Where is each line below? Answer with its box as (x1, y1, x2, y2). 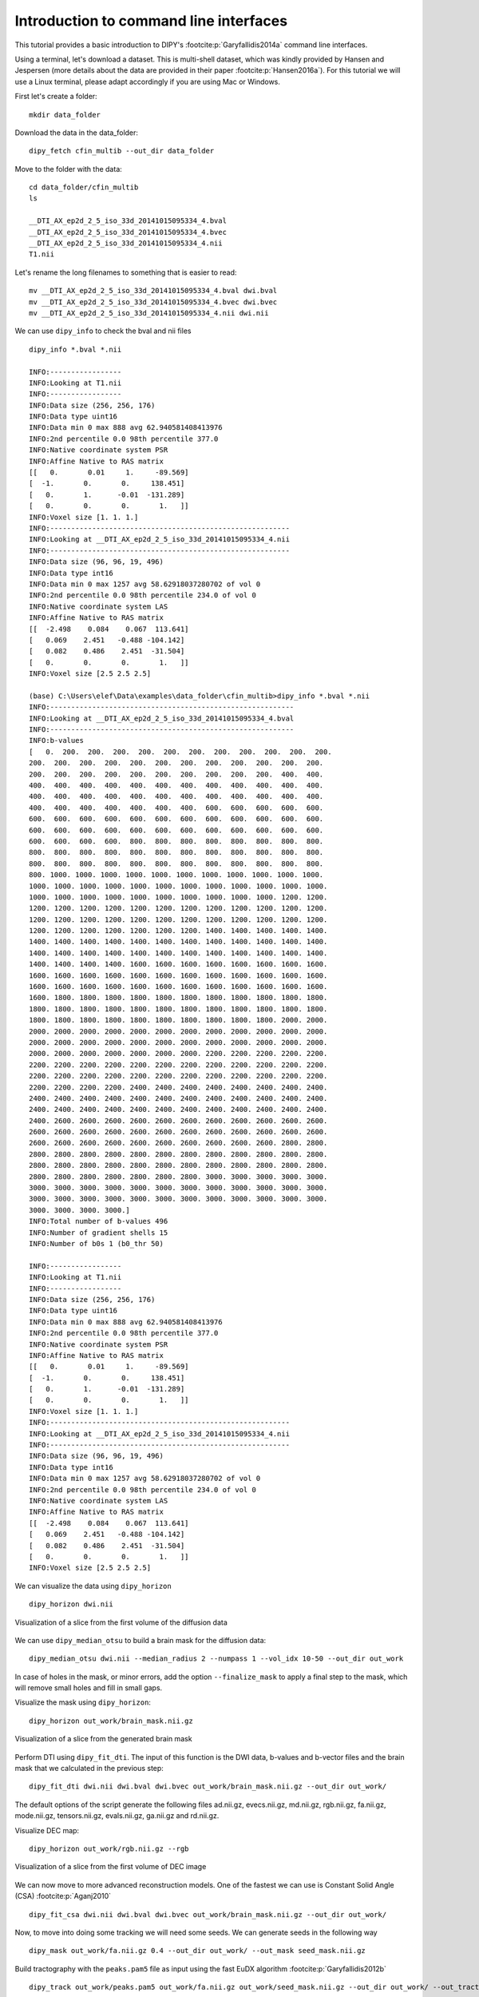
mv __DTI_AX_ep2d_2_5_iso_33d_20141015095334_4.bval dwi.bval (29, 286, 278, 296)
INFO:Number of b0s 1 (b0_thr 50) (29, 1239, 164, 1248)
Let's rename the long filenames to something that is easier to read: (14, 268, 237, 277)
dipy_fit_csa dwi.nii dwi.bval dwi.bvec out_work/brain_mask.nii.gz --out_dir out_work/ (29, 1910, 387, 1919)
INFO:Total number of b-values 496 (29, 1217, 168, 1226)
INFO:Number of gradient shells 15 (29, 1228, 168, 1237)
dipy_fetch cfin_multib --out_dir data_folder (29, 146, 215, 156)
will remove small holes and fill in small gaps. (14, 1683, 163, 1693)
